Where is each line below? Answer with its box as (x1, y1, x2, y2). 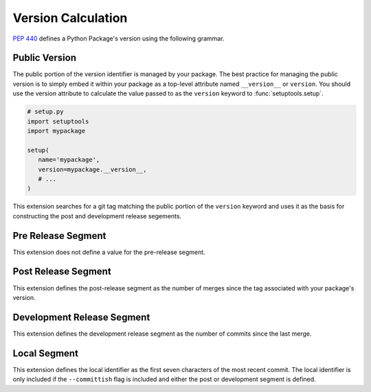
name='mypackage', (38, 156, 100, 164)
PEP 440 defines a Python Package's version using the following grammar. (12, 34, 225, 43)
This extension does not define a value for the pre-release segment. (12, 248, 205, 256)
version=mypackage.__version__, (38, 165, 147, 173)
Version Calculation (12, 10, 128, 25)
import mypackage (27, 127, 86, 135)
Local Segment (12, 347, 79, 359)
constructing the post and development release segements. (12, 211, 182, 220)
